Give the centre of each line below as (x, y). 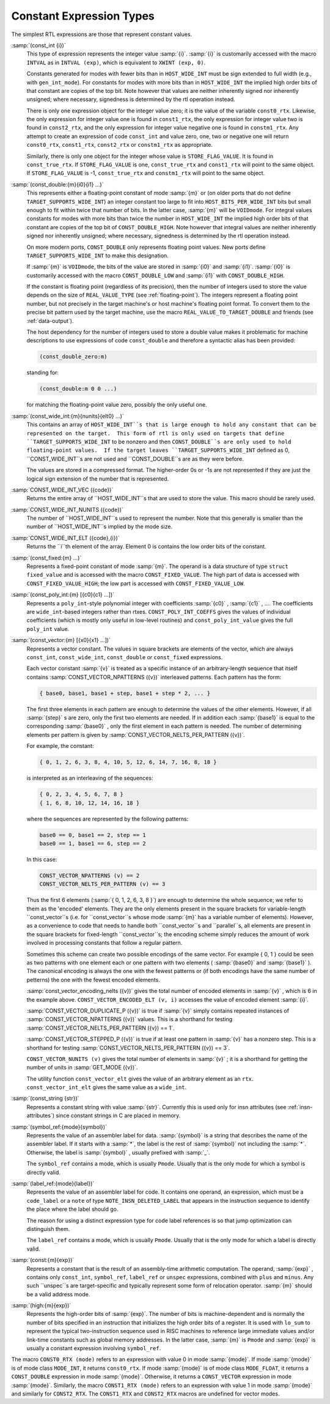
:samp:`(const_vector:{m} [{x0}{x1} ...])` (61, 640)
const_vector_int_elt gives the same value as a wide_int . (107, 1087)
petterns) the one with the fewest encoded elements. (93, 980)
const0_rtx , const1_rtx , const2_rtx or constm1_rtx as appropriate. (120, 145)
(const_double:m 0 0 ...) (78, 389)
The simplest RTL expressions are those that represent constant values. (102, 34)
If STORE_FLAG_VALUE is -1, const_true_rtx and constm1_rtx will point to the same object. (146, 173)
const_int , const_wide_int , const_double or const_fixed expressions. (125, 657)
